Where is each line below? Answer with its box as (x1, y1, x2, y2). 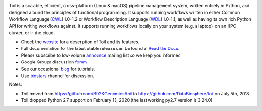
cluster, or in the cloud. (9, 30, 55, 36)
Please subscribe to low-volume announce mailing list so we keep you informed (21, 52, 181, 58)
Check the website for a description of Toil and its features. (21, 39, 140, 45)
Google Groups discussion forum (21, 59, 87, 65)
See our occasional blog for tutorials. (21, 66, 95, 72)
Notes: (9, 81, 22, 87)
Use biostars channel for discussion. (21, 73, 94, 79)
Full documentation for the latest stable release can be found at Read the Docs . (21, 46, 180, 51)
